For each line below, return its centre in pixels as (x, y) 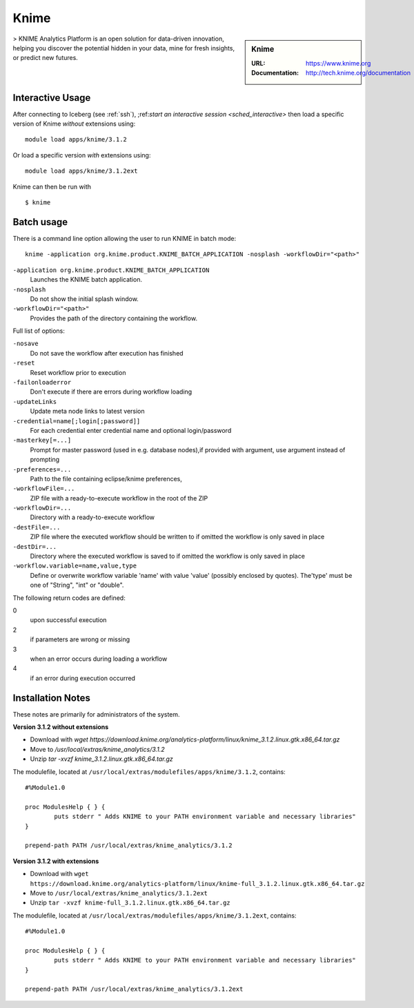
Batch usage (40, 222)
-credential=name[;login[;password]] (77, 421)
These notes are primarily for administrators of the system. (96, 714)
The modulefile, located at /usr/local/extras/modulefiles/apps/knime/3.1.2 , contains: (149, 772)
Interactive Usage (52, 98)
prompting (45, 460)
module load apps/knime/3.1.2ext (81, 171)
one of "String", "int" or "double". (77, 585)
